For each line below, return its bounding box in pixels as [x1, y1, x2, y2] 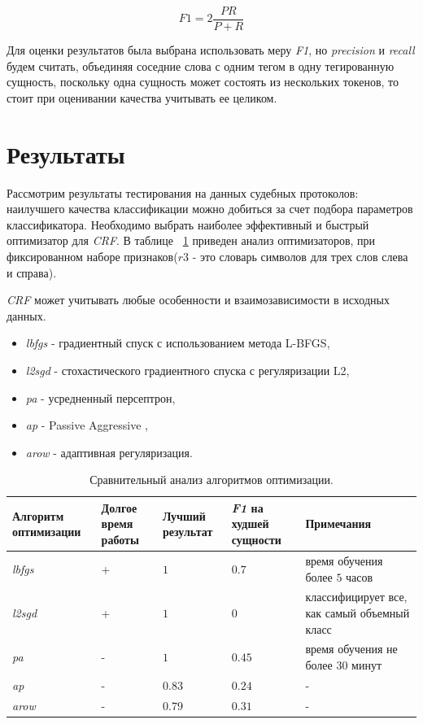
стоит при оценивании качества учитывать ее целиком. [7, 89, 277, 106]
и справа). [7, 264, 57, 281]
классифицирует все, [305, 588, 408, 605]
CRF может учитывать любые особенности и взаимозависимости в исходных [7, 291, 390, 308]
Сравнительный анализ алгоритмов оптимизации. [89, 471, 334, 488]
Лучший [162, 507, 206, 524]
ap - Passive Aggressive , [25, 417, 148, 434]
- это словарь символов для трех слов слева [192, 247, 408, 264]
